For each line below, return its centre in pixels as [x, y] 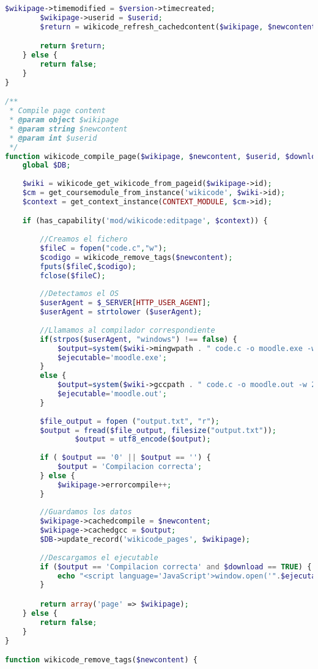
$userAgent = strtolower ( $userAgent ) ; [121, 312]
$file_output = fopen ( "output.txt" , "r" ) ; [130, 421]
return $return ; [73, 46]
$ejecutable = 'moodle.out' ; [112, 394]
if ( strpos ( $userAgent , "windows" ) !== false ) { [139, 339]
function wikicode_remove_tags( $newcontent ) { [102, 660]
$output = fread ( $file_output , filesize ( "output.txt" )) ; [158, 430]
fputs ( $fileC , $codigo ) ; [88, 266]
